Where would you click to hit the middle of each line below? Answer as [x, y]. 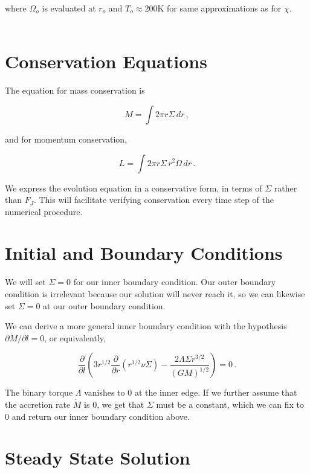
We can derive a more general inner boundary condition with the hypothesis [146, 326]
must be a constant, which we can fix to [230, 404]
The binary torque [39, 392]
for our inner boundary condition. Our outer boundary [175, 282]
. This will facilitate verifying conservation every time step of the [153, 200]
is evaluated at [69, 8]
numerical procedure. [44, 211]
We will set [25, 282]
